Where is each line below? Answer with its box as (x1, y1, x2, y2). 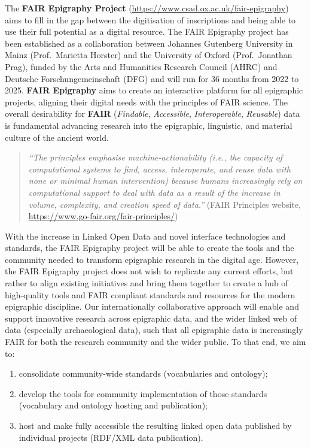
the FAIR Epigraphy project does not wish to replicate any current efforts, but (5, 265, 294, 277)
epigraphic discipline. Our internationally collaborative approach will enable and (5, 300, 299, 313)
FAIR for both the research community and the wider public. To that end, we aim (5, 335, 306, 348)
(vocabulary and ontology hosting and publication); (19, 399, 208, 411)
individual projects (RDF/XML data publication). (19, 431, 203, 443)
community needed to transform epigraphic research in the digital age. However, (5, 253, 299, 265)
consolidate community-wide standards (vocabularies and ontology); (19, 367, 268, 380)
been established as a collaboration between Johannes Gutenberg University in (5, 37, 293, 49)
